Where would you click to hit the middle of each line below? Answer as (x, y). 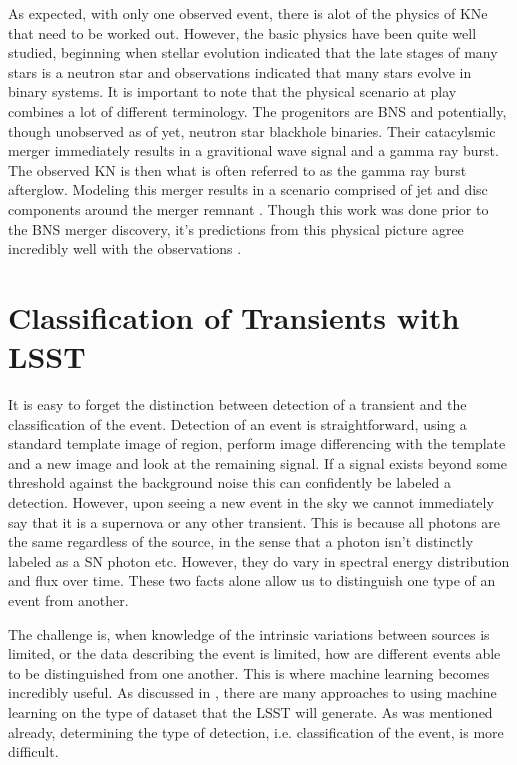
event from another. (68, 599)
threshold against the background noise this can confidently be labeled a (229, 482)
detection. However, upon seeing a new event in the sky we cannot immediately (251, 502)
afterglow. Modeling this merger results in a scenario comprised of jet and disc (248, 189)
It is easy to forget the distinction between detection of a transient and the (237, 404)
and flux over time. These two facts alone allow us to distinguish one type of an (252, 580)
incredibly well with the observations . (125, 248)
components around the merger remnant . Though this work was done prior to (248, 208)
